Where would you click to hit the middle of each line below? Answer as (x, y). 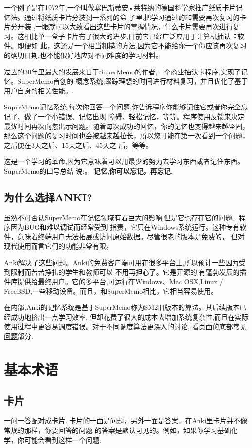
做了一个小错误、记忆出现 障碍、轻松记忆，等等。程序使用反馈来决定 (134, 116)
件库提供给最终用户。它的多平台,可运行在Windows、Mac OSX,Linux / (114, 281)
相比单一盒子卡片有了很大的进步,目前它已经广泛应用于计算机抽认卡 (131, 36)
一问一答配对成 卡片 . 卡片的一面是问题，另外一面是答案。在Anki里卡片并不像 (126, 421)
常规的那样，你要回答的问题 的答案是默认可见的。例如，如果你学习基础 (117, 430)
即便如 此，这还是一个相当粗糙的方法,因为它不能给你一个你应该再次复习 (132, 45)
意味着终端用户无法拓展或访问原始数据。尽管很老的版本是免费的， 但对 (131, 236)
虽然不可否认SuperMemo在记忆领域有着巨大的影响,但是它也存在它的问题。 (122, 217)
